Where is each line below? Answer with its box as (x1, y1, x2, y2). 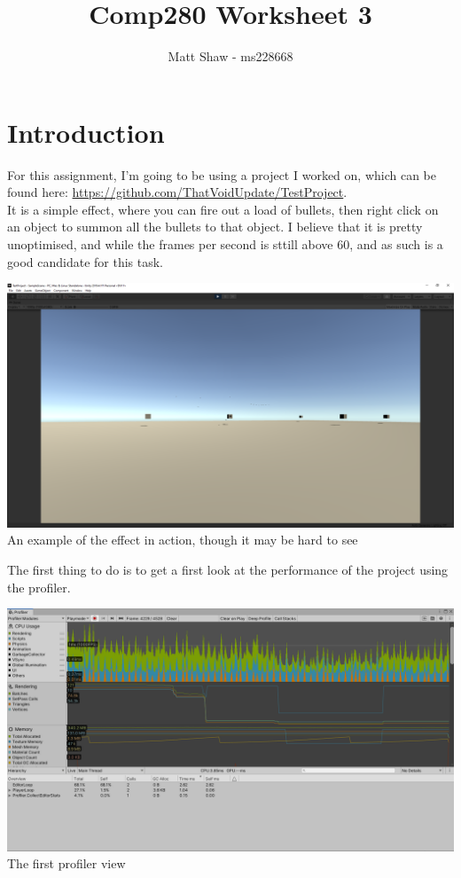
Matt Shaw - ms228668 (168, 47, 293, 66)
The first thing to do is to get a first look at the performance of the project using (7, 561, 449, 579)
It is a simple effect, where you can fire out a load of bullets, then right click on (7, 200, 439, 218)
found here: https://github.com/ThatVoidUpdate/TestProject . (7, 183, 348, 201)
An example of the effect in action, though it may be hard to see (7, 530, 358, 549)
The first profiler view (7, 854, 126, 873)
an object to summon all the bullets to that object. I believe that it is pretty (7, 217, 423, 236)
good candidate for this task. (7, 252, 163, 270)
